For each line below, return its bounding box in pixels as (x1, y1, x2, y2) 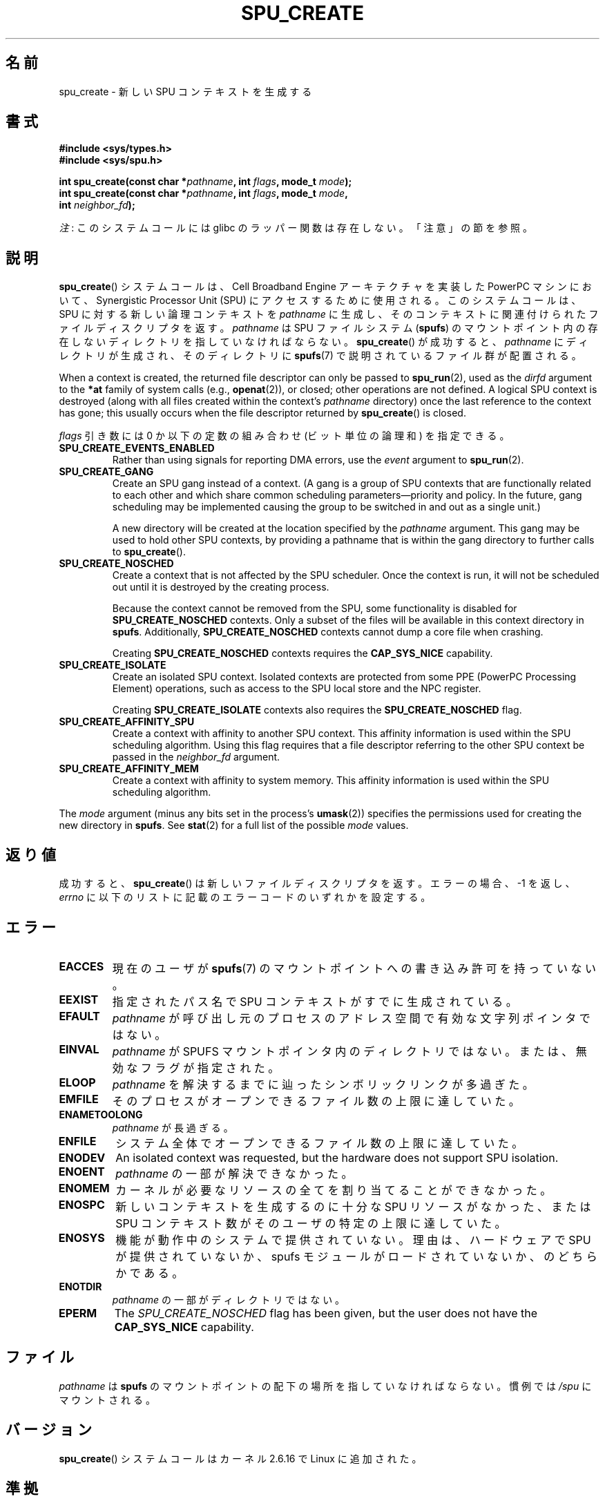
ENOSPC (58, 1197, 105, 1212)
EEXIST (59, 992, 99, 1006)
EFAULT (59, 1008, 100, 1023)
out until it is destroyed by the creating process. (112, 581, 329, 593)
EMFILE (59, 1091, 99, 1106)
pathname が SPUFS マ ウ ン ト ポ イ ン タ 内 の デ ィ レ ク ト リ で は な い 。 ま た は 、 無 (112, 1044, 587, 1058)
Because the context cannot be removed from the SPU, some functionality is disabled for (112, 602, 517, 615)
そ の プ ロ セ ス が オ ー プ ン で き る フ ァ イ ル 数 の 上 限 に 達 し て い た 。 (112, 1093, 520, 1108)
